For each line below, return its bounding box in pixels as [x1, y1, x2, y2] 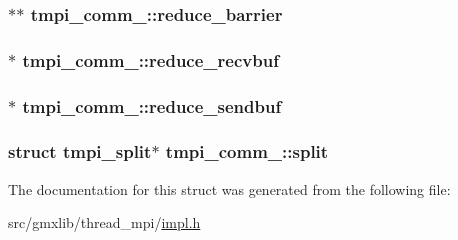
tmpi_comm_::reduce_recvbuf [22, 47, 279, 72]
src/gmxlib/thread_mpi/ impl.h [8, 212, 201, 233]
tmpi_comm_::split [165, 139, 329, 164]
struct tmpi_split [8, 139, 152, 164]
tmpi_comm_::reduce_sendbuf [22, 93, 282, 118]
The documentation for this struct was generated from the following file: [8, 178, 451, 199]
